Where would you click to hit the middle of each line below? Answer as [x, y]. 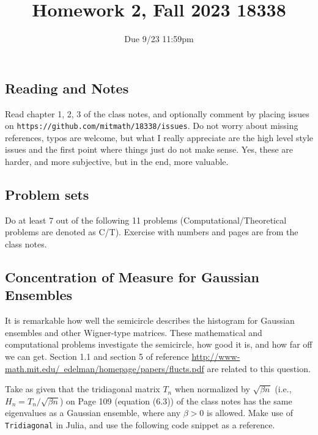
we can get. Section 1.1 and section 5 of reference [97, 356]
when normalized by [212, 389]
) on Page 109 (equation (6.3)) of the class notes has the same [176, 400]
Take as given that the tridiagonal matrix [83, 389]
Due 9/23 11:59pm [159, 39]
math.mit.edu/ [32, 368]
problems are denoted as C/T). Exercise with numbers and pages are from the [152, 232]
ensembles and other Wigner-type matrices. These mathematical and [134, 332]
